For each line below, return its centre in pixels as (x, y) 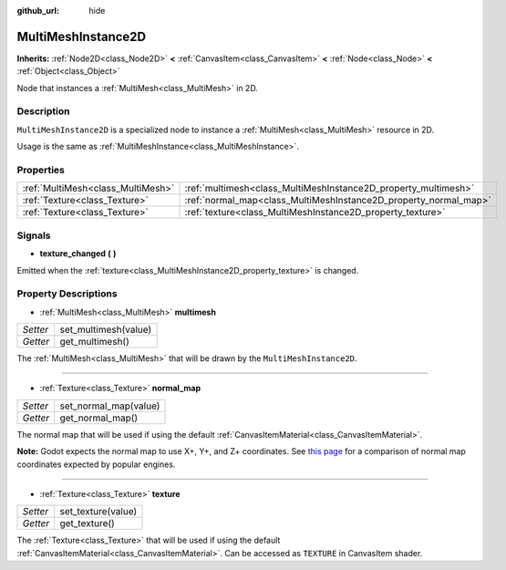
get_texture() (88, 523)
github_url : (38, 10)
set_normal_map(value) (110, 406)
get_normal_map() (99, 418)
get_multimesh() (94, 342)
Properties (41, 170)
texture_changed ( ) (78, 254)
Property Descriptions (67, 294)
